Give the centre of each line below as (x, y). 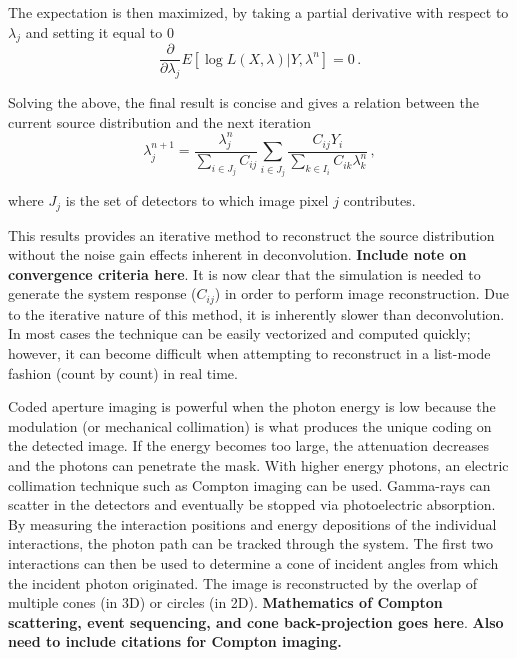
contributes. (379, 200)
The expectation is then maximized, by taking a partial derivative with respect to (258, 12)
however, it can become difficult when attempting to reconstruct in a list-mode (249, 353)
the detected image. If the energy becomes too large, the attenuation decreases (248, 445)
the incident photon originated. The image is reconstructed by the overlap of (242, 582)
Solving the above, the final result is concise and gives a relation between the (243, 102)
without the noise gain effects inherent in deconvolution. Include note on (237, 254)
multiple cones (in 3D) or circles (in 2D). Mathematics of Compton (225, 602)
